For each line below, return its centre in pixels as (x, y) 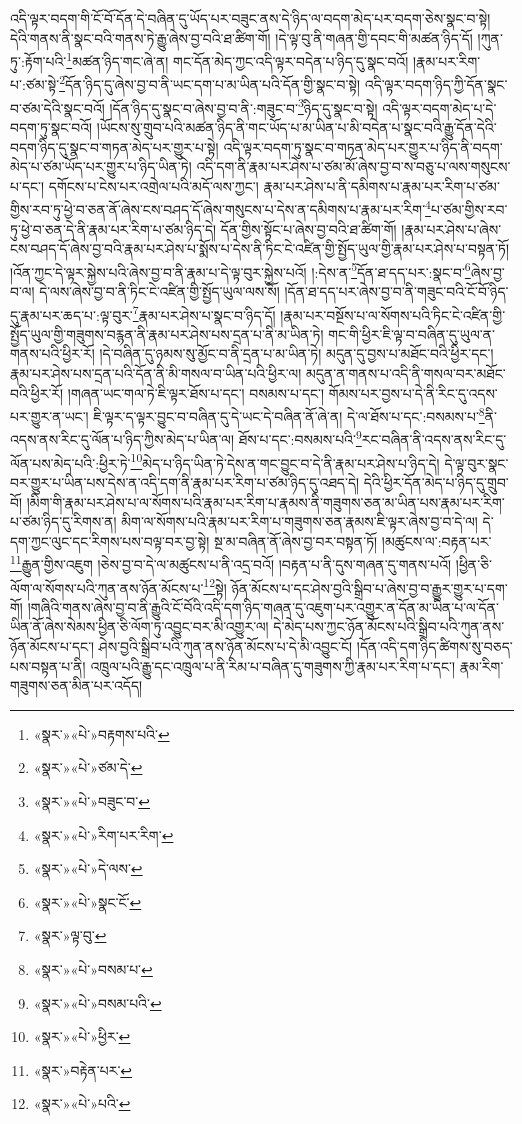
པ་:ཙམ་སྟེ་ (35, 84)
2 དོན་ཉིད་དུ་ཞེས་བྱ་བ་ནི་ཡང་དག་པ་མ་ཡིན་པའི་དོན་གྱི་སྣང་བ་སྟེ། (210, 83)
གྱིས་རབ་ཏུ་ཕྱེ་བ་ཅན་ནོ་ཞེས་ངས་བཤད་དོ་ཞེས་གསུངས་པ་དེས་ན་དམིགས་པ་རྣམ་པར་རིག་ (218, 208)
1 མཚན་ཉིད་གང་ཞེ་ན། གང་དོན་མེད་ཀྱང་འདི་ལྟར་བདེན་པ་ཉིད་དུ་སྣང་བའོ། (237, 59)
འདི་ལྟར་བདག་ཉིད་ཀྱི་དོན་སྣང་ (436, 84)
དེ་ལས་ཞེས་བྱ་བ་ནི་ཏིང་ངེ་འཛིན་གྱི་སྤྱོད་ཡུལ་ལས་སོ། (159, 291)
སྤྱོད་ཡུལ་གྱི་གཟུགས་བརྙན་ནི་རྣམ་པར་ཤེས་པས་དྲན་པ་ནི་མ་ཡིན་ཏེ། (167, 333)
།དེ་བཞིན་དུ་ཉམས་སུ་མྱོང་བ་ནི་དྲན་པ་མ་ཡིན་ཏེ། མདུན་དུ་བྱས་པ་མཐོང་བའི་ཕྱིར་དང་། (296, 353)
